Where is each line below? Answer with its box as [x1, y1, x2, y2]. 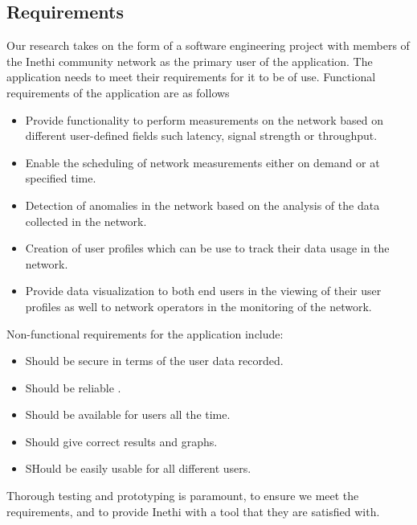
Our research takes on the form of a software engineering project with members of [6, 37, 410, 54]
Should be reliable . [25, 379, 121, 396]
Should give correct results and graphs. [25, 433, 218, 449]
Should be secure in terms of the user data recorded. [25, 352, 284, 369]
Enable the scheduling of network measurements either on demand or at [25, 154, 380, 170]
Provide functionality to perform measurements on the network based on [25, 111, 383, 128]
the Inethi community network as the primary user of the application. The [6, 52, 373, 69]
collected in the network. [25, 212, 147, 229]
